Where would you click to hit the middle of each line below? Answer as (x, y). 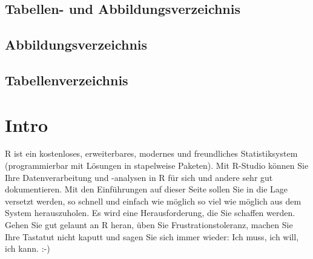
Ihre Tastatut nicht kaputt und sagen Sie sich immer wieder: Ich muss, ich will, (152, 236)
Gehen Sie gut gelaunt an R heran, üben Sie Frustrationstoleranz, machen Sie (149, 225)
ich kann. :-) (28, 248)
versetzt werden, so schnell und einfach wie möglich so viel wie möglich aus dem (153, 201)
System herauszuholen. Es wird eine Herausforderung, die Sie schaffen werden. (150, 213)
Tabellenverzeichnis (67, 80)
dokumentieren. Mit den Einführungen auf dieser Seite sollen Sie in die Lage (146, 189)
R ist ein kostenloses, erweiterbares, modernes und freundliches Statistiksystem (151, 153)
